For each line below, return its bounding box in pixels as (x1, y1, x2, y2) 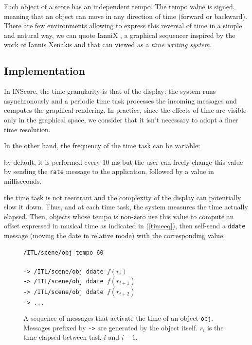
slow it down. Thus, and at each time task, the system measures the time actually (4, 202, 248, 212)
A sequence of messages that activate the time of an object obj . (23, 313, 214, 323)
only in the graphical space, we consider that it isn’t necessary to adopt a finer (4, 114, 238, 124)
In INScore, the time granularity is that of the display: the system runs (4, 86, 216, 96)
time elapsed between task (23, 332, 102, 342)
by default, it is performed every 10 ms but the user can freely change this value (4, 156, 243, 167)
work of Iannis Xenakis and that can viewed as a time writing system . (4, 39, 212, 50)
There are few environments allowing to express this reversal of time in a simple (4, 20, 242, 31)
